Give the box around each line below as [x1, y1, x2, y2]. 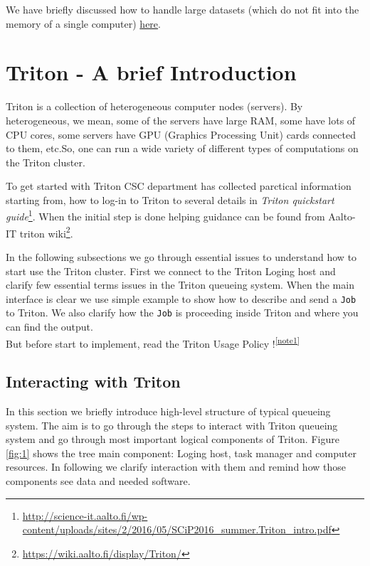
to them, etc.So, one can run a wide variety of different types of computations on [6, 141, 359, 156]
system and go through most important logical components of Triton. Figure [6, 432, 339, 447]
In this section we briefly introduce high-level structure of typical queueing [6, 404, 331, 419]
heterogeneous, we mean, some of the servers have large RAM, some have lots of [6, 112, 356, 127]
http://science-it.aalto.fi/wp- [22, 508, 148, 523]
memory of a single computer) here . [6, 16, 161, 31]
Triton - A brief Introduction [6, 58, 297, 87]
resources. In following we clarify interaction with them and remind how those [6, 459, 346, 474]
